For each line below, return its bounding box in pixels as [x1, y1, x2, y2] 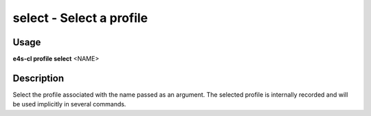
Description [12, 72, 65, 84]
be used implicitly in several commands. [12, 100, 126, 108]
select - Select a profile [12, 10, 148, 25]
